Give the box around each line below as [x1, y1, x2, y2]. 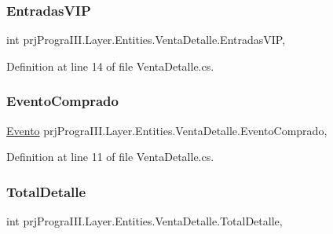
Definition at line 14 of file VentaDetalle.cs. [6, 57, 214, 74]
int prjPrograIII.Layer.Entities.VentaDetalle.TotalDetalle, [6, 213, 283, 229]
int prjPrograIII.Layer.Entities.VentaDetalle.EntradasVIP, [6, 31, 286, 48]
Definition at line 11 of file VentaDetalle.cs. [6, 148, 214, 165]
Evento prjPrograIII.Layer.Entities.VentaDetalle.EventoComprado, [6, 122, 328, 138]
